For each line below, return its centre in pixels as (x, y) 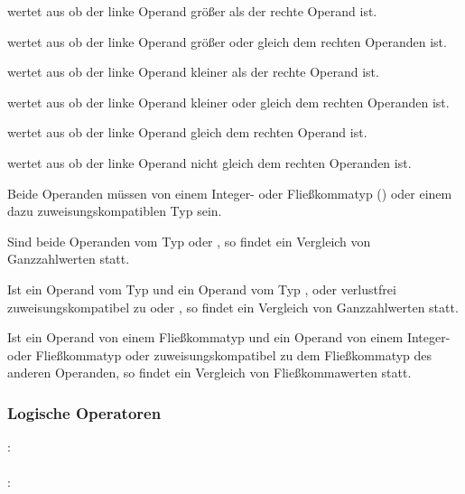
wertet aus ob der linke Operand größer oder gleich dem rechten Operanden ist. (227, 41)
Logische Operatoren (84, 412)
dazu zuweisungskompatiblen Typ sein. (115, 211)
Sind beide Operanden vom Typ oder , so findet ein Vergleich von (189, 241)
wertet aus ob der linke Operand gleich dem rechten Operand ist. (187, 132)
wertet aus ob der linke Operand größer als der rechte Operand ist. (192, 11)
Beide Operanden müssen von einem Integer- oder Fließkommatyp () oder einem (230, 193)
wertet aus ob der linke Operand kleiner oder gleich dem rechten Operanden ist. (228, 102)
